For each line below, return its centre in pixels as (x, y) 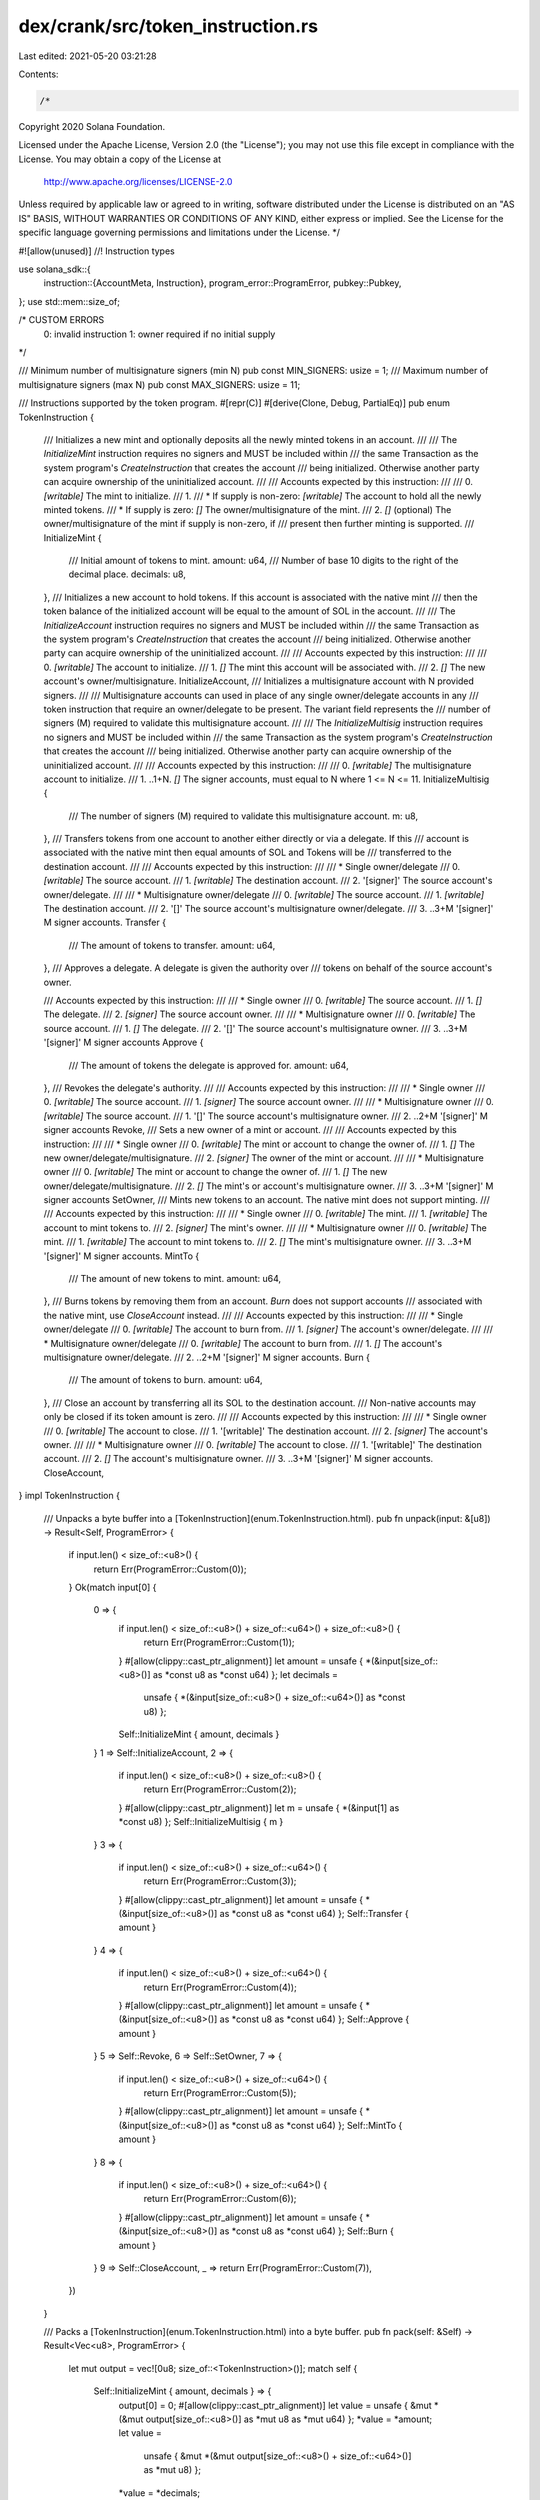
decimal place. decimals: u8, (127, 574)
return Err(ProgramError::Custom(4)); (220, 1987)
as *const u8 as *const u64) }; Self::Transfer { (314, 1914)
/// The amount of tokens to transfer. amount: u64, (172, 945)
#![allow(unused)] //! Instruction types (96, 251)
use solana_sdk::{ (55, 269)
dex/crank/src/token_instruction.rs (168, 26)
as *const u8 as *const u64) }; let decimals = (245, 1675)
